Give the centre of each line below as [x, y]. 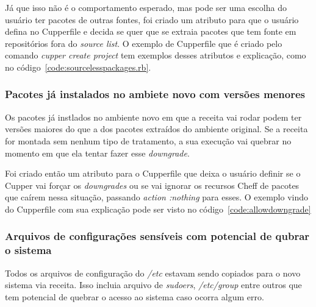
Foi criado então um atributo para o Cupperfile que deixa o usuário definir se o [153, 173]
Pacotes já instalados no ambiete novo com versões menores [155, 94]
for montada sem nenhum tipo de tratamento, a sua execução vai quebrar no [148, 140]
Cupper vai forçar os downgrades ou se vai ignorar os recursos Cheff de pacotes [152, 185]
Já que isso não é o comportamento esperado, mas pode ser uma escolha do [146, 7]
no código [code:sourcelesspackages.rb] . [78, 67]
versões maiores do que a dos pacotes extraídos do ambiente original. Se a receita [156, 129]
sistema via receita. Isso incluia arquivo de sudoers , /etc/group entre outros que [153, 285]
